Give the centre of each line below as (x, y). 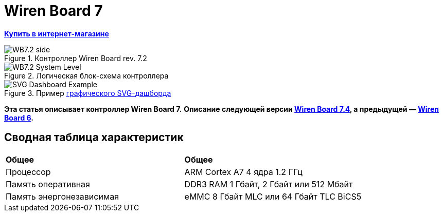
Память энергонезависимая (63, 196)
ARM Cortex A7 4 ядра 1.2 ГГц (243, 172)
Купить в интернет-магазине (57, 33)
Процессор (28, 172)
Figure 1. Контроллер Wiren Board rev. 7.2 (76, 58)
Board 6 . (19, 117)
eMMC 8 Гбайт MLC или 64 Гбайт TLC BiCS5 (273, 196)
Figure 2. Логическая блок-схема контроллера (86, 75)
